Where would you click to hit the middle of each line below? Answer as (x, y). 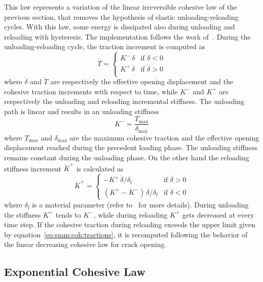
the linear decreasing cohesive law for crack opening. (85, 244)
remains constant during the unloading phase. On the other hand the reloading (127, 157)
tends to (68, 214)
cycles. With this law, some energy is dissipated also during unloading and (120, 27)
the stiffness (23, 214)
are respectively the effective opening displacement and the (142, 81)
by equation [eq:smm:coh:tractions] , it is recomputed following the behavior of (126, 234)
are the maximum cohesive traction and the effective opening (164, 137)
